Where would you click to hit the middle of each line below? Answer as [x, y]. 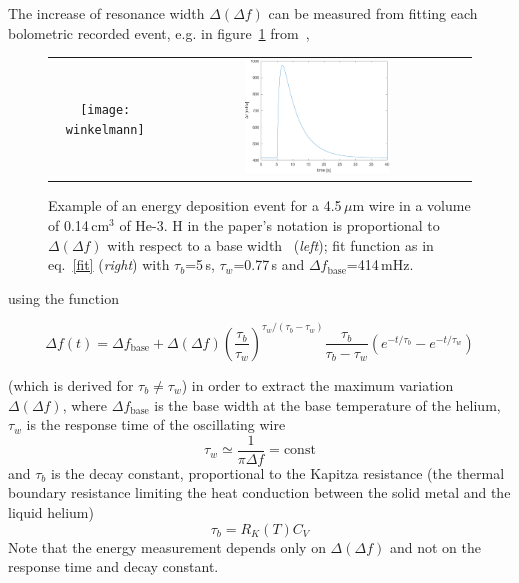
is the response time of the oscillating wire [156, 424]
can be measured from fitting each [373, 13]
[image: [105, 110]
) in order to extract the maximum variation [317, 384]
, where [85, 404]
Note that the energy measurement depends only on [167, 546]
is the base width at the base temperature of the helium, [327, 404]
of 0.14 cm [79, 225]
